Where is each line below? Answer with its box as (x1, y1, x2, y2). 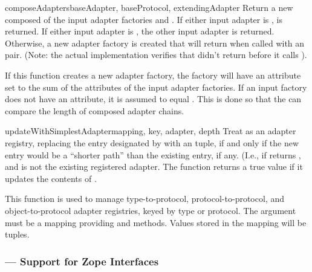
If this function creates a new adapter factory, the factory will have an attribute (5, 68, 301, 81)
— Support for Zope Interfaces (5, 253, 159, 268)
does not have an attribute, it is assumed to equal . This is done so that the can (5, 92, 302, 105)
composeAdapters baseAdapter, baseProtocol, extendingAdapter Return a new (5, 1, 293, 13)
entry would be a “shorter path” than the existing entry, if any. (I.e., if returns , (5, 148, 301, 161)
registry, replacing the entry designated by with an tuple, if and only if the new (5, 136, 299, 149)
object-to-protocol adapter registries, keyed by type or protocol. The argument (5, 204, 296, 216)
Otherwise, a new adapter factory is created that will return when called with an (5, 36, 305, 49)
